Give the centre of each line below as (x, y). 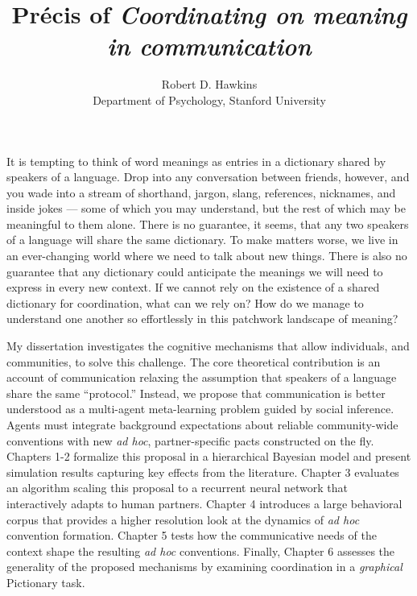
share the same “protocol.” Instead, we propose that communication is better (196, 393)
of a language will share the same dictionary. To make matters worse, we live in (202, 240)
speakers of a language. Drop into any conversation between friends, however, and (208, 177)
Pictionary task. (46, 582)
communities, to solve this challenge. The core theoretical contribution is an (194, 361)
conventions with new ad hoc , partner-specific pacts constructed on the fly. (190, 440)
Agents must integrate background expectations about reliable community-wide (202, 424)
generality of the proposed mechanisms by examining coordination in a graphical (204, 567)
